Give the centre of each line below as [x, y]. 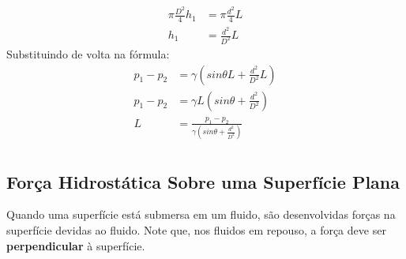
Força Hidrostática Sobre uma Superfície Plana [203, 181]
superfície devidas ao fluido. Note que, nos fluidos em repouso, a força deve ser [196, 230]
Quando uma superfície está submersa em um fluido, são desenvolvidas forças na [201, 214]
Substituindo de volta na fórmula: [88, 53]
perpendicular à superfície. [76, 245]
